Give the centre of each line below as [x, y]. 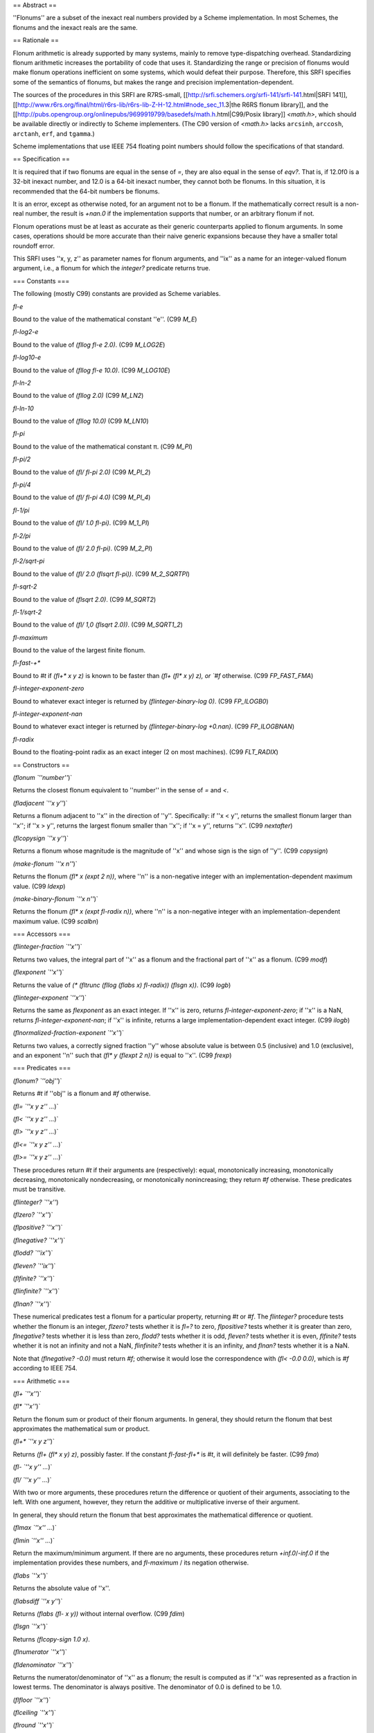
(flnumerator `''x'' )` [40, 1652]
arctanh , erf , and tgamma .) [54, 133]
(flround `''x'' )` [34, 1725]
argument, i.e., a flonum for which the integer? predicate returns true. [112, 268]
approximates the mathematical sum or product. [81, 1429]
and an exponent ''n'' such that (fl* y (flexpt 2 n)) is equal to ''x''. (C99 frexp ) [122, 1055]
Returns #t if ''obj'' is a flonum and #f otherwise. [82, 1094]
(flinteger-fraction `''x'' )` [47, 947]
